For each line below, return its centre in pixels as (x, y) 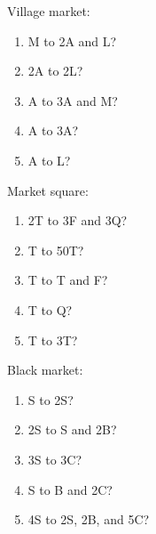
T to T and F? (68, 280)
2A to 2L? (55, 71)
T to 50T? (56, 250)
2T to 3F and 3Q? (78, 220)
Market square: (48, 190)
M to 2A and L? (72, 40)
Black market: (45, 370)
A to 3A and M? (73, 100)
